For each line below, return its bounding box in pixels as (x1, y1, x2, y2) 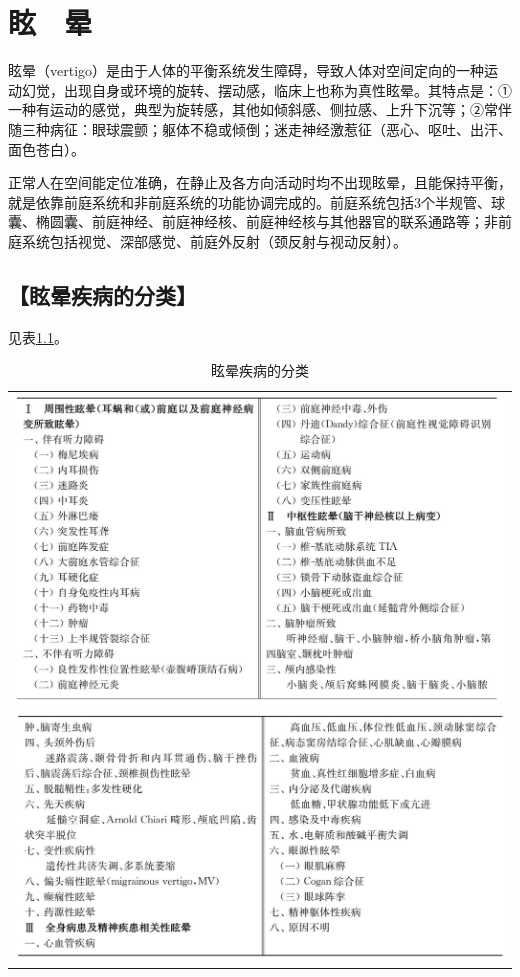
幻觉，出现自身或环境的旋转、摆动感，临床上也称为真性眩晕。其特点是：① (21, 79, 512, 100)
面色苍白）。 (8, 138, 85, 159)
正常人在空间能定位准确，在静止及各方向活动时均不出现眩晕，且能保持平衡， (8, 172, 512, 193)
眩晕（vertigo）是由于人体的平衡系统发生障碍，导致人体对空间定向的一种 (8, 60, 485, 81)
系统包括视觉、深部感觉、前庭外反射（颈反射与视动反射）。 (21, 230, 407, 251)
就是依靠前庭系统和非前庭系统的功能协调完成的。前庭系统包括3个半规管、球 (8, 191, 505, 212)
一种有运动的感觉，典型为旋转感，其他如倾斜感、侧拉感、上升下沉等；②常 (8, 99, 498, 120)
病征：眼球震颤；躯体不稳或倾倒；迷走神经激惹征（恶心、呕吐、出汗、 (49, 118, 512, 139)
